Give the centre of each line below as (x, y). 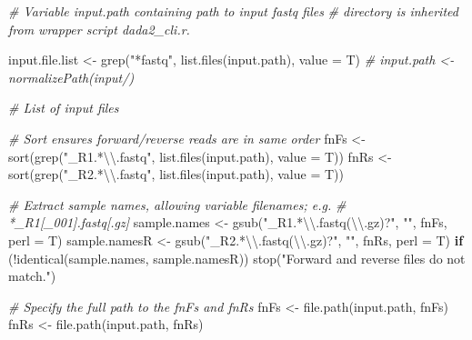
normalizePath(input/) (71, 77)
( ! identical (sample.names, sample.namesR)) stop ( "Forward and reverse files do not (237, 258)
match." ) (32, 276)
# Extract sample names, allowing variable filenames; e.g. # (177, 204)
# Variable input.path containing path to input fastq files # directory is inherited (233, 11)
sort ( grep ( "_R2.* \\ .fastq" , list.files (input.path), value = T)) (176, 174)
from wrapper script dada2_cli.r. (99, 29)
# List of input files (64, 108)
